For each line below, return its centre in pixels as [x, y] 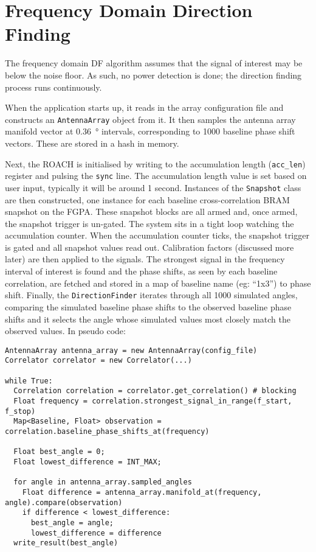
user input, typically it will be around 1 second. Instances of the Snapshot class [153, 187]
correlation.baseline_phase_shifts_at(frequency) [107, 431]
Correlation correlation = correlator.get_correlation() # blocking [155, 391]
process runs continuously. [53, 87]
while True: [29, 381]
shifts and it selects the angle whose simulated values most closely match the [148, 319]
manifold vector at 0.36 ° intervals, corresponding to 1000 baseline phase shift [150, 131]
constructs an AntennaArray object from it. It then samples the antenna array [150, 119]
